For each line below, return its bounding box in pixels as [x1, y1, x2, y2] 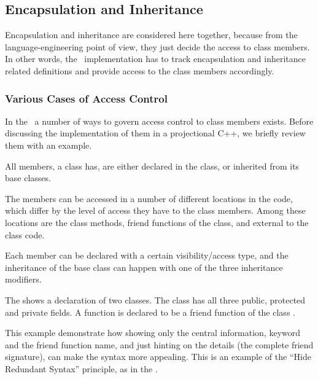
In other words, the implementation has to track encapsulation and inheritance [5, 52, 306, 65]
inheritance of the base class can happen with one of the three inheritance [5, 260, 283, 273]
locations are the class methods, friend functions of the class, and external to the [5, 216, 309, 229]
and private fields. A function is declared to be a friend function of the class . [5, 305, 295, 318]
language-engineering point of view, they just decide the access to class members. [5, 40, 310, 53]
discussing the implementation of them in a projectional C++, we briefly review [5, 127, 306, 139]
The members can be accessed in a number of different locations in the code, [5, 192, 293, 205]
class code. [5, 228, 45, 241]
